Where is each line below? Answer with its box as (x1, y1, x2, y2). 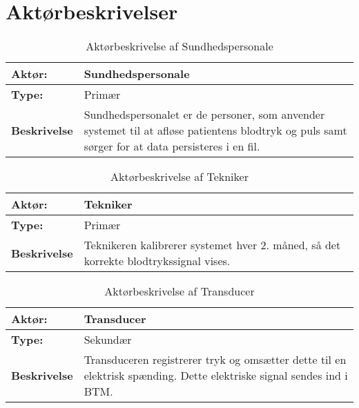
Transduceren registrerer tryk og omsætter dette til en (84, 351, 347, 368)
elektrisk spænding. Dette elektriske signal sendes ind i (84, 367, 348, 384)
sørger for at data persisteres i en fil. (84, 138, 260, 155)
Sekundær (84, 331, 132, 348)
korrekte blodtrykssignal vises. (84, 253, 231, 269)
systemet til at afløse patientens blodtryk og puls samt (84, 122, 347, 139)
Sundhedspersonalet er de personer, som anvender (84, 106, 325, 123)
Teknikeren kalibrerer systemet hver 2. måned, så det (84, 237, 341, 253)
